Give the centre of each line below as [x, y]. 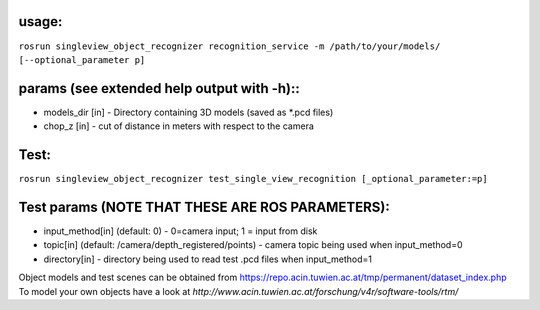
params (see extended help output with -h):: [159, 88]
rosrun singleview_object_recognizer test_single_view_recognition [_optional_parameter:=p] [253, 179]
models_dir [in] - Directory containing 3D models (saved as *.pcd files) [188, 112]
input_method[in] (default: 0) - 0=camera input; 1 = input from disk [180, 231]
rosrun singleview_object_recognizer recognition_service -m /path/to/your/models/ [229, 46]
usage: [40, 21]
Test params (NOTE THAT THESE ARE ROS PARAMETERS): [204, 206]
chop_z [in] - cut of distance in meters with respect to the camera [179, 126]
